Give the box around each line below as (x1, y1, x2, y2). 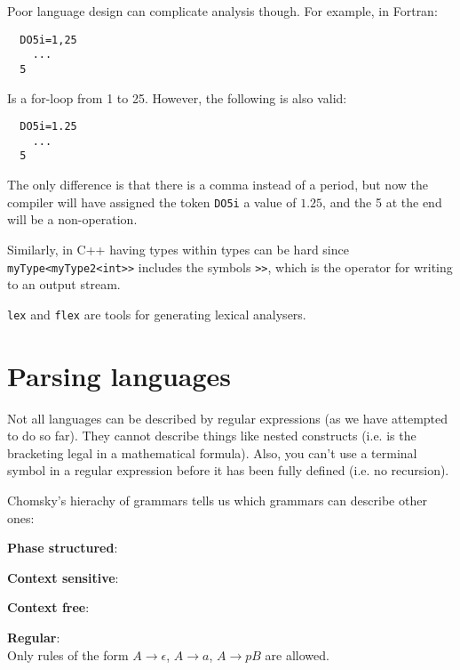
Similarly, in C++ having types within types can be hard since (7, 239, 349, 258)
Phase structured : (7, 538, 118, 557)
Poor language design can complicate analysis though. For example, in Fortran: (7, 2, 438, 20)
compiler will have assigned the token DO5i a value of (7, 192, 297, 211)
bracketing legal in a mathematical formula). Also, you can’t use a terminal (7, 443, 417, 462)
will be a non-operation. (7, 210, 138, 229)
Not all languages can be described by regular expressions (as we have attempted (7, 408, 448, 427)
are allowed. (265, 645, 329, 664)
